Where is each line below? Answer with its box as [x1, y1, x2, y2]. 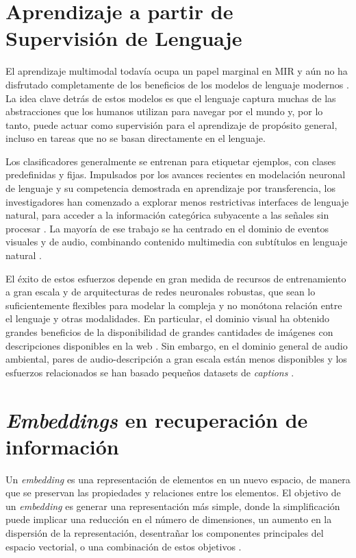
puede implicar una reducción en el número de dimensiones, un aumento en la [5, 512, 332, 526]
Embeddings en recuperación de [5, 405, 308, 434]
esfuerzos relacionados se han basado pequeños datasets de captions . [5, 365, 294, 379]
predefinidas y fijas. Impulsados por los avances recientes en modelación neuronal [5, 167, 346, 182]
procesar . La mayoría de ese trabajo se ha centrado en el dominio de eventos [5, 221, 329, 235]
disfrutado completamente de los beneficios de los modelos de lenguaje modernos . [5, 77, 349, 91]
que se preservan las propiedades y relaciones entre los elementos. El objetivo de [5, 485, 341, 500]
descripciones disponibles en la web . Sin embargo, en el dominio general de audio [5, 338, 348, 352]
